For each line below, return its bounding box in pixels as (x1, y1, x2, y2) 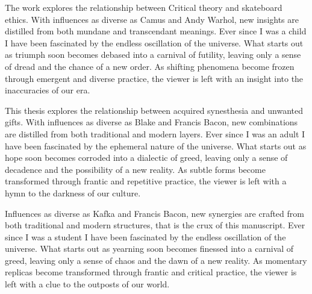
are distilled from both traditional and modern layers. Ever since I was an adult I (5, 127, 305, 140)
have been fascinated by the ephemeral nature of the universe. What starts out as (5, 139, 307, 152)
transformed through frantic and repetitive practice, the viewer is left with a (5, 175, 287, 187)
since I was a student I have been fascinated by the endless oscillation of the (5, 230, 286, 243)
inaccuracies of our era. (5, 84, 90, 96)
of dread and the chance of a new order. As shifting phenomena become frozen (5, 60, 295, 72)
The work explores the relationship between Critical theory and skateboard (5, 1, 282, 13)
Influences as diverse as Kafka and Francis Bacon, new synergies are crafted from (5, 207, 304, 219)
